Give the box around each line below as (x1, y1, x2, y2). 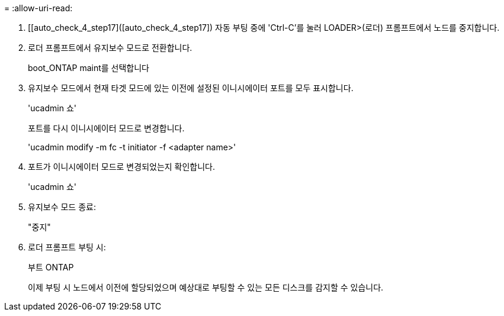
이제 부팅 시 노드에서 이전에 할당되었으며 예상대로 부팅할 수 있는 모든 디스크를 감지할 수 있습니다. (28, 282, 384, 292)
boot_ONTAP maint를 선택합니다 (28, 63, 149, 73)
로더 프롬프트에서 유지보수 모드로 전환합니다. (28, 43, 192, 53)
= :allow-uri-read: (4, 3, 73, 13)
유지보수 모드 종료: (28, 202, 96, 212)
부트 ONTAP (28, 262, 74, 272)
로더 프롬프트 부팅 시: (28, 242, 106, 252)
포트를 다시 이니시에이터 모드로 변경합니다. (28, 123, 185, 133)
